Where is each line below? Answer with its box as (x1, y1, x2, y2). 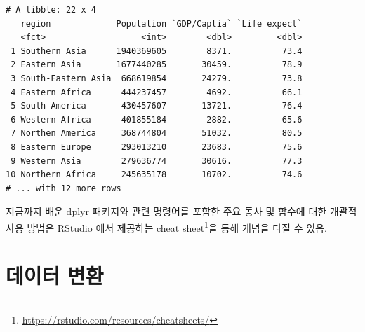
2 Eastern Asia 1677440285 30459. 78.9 (11, 60, 303, 70)
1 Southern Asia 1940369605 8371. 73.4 (11, 46, 303, 56)
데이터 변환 (6, 261, 104, 290)
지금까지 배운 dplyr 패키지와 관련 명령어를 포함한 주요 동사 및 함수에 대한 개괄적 (6, 204, 357, 219)
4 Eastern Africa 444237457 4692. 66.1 (11, 87, 303, 97)
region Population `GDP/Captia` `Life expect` (20, 18, 303, 29)
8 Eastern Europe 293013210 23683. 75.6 (11, 141, 303, 152)
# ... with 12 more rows (6, 183, 121, 193)
